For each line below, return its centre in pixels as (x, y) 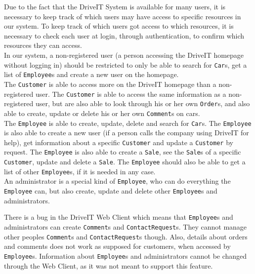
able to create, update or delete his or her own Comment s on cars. (102, 113)
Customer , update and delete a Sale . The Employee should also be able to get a (125, 162)
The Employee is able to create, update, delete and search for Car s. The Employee (128, 123)
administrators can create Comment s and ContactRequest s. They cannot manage (126, 226)
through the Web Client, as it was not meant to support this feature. (108, 265)
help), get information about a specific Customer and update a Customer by (119, 142)
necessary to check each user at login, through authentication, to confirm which (124, 35)
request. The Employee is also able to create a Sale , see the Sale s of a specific (123, 152)
